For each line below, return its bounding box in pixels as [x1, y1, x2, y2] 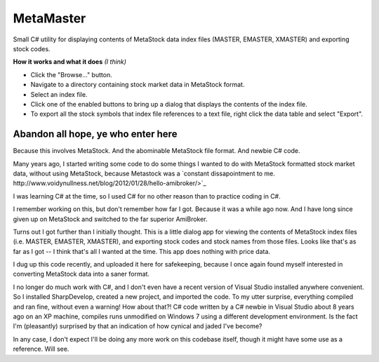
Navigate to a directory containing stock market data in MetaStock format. [30, 81, 245, 89]
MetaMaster [13, 11, 86, 26]
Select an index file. [30, 90, 88, 98]
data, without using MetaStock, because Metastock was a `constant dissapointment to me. [13, 169, 275, 177]
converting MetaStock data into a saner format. [13, 270, 150, 279]
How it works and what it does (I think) [13, 58, 126, 66]
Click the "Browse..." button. [30, 70, 112, 79]
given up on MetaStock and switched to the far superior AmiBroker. [13, 215, 208, 223]
